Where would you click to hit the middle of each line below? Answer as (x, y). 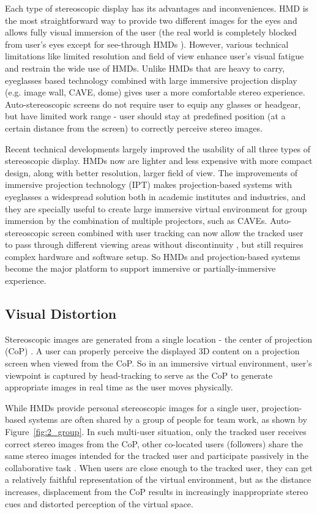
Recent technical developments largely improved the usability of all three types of (158, 148)
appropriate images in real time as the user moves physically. (119, 387)
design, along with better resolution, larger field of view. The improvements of (151, 172)
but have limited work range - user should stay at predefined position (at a (145, 116)
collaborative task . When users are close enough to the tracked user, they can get (159, 467)
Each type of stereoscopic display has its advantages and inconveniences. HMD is (157, 8)
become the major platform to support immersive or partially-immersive (140, 268)
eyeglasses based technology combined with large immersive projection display (151, 80)
